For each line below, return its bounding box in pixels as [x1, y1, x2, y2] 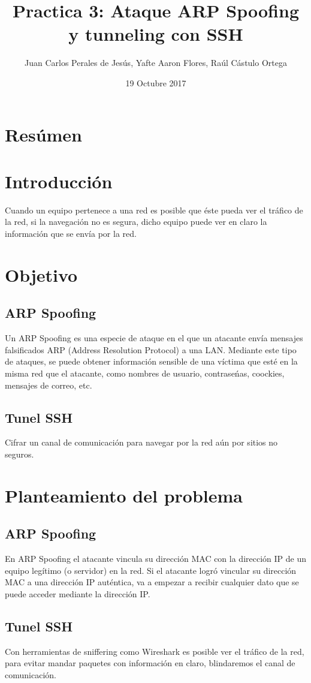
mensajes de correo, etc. [5, 378, 92, 391]
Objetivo [5, 262, 78, 287]
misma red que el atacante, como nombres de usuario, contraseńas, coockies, [5, 366, 285, 379]
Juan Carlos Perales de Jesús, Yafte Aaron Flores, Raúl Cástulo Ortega [25, 56, 287, 69]
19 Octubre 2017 [125, 76, 186, 89]
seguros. [5, 447, 34, 460]
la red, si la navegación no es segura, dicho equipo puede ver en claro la [5, 215, 267, 228]
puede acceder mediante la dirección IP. [5, 587, 150, 600]
